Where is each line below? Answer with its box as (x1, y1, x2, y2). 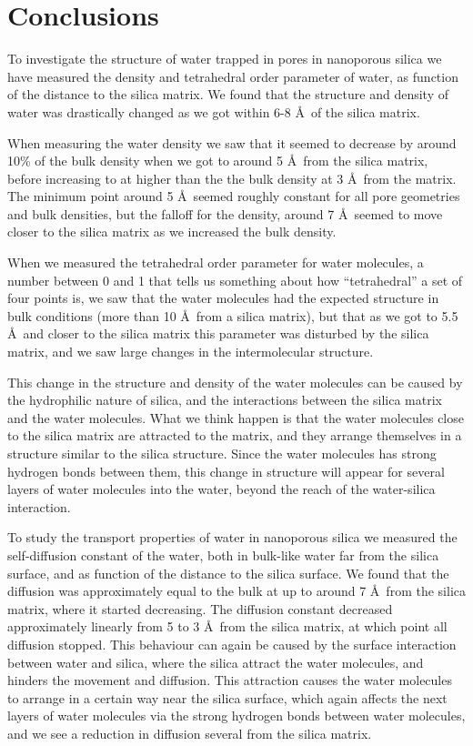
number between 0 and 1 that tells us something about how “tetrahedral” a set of (7, 270, 463, 289)
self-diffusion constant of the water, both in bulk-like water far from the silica (7, 545, 439, 564)
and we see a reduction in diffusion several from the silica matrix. (7, 723, 372, 742)
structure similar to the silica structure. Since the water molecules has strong (7, 444, 437, 462)
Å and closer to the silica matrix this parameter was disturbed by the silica (7, 324, 429, 343)
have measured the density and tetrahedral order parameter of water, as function (7, 66, 458, 86)
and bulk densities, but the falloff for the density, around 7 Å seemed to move (7, 204, 443, 223)
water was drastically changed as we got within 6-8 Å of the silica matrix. (7, 102, 420, 121)
